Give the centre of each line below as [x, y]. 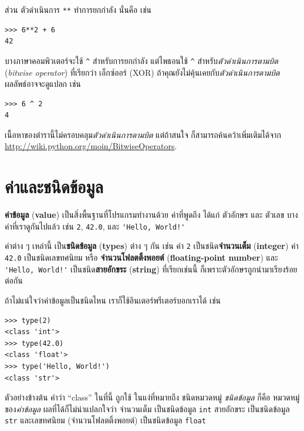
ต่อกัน [14, 280]
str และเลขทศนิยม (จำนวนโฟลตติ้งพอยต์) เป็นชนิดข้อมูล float [105, 420]
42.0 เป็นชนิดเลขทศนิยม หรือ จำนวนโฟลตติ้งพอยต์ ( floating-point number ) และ [141, 257]
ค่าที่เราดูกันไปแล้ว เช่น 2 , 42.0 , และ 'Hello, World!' [95, 226]
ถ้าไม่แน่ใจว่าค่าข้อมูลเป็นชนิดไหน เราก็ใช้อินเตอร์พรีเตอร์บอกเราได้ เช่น [113, 300]
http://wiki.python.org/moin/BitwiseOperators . [91, 146]
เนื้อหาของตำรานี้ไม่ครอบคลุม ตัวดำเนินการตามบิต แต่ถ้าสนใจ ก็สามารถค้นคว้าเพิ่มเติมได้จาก [143, 134]
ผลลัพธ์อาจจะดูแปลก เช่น [43, 84]
